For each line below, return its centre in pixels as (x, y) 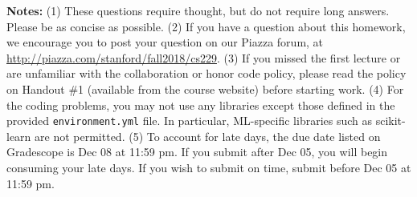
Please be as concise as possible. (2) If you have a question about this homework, (206, 26)
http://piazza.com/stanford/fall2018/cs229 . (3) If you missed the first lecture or (204, 57)
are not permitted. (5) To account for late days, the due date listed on (208, 136)
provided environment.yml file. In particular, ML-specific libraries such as (190, 121)
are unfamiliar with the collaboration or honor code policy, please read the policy (206, 73)
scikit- (390, 121)
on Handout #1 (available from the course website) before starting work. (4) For (205, 88)
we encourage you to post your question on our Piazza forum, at (165, 42)
